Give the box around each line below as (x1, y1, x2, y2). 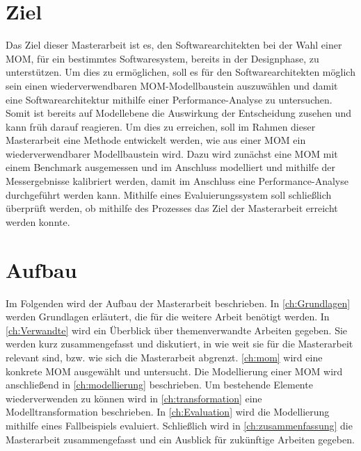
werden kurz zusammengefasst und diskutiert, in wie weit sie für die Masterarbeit (6, 336, 353, 351)
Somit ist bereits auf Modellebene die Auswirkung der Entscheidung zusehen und (6, 106, 351, 120)
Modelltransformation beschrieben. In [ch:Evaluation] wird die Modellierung (6, 404, 330, 419)
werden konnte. (6, 214, 70, 229)
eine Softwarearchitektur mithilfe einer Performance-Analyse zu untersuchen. (6, 92, 332, 106)
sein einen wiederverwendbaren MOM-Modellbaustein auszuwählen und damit (6, 78, 338, 92)
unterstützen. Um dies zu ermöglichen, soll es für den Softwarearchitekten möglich (6, 65, 355, 79)
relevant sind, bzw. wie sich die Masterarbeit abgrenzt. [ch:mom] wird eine (6, 350, 323, 364)
